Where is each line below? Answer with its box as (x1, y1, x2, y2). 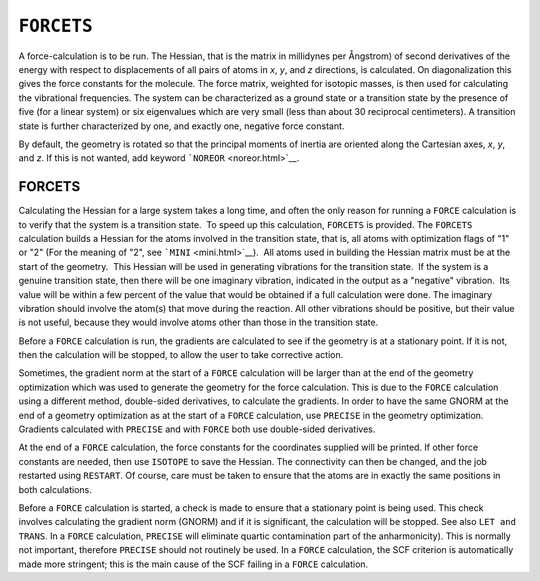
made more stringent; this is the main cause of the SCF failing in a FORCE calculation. (18, 558, 369, 570)
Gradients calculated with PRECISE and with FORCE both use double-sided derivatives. (18, 423, 376, 435)
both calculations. (18, 483, 92, 495)
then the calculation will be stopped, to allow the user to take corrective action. (18, 349, 344, 361)
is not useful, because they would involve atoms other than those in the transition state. (18, 316, 379, 329)
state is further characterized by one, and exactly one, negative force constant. (18, 120, 345, 132)
